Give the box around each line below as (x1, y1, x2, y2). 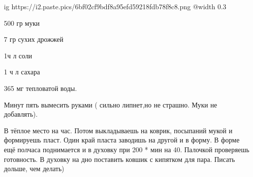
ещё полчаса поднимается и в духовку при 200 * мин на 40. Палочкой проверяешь (4, 144, 250, 154)
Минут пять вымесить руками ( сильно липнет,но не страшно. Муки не (4, 99, 217, 109)
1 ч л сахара (4, 67, 40, 77)
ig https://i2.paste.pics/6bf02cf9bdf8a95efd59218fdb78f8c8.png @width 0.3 (4, 1, 227, 11)
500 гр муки (4, 18, 40, 28)
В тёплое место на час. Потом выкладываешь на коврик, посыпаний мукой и (4, 125, 233, 135)
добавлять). (4, 109, 38, 119)
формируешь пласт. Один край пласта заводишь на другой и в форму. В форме (4, 135, 240, 145)
